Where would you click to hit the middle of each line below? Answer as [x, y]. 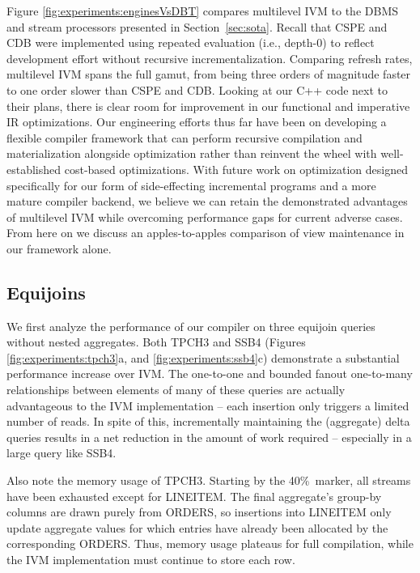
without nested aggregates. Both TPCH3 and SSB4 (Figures [156, 342]
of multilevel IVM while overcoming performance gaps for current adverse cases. [205, 216]
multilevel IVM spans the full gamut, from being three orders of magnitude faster [209, 74]
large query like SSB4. [62, 453]
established [34, 169]
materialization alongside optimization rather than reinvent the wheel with [192, 153]
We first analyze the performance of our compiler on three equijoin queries [191, 326]
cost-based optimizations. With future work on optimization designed [236, 169]
